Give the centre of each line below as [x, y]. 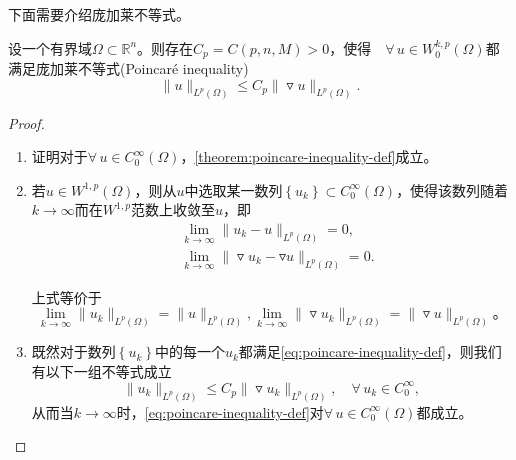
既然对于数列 [73, 351]
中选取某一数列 [233, 189]
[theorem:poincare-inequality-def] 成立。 [316, 156]
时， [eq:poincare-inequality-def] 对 [220, 411]
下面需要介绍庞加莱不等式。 [99, 14]
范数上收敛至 [173, 209]
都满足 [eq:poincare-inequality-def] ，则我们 [370, 351]
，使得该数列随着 [452, 189]
